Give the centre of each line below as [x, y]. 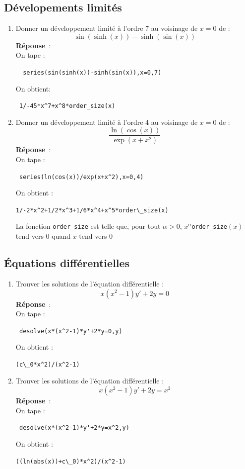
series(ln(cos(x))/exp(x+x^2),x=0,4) [81, 177]
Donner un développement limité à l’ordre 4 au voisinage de [107, 122]
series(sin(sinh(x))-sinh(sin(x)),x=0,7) [92, 72]
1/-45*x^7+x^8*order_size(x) [67, 106]
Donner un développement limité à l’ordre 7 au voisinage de [107, 28]
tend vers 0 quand [43, 236]
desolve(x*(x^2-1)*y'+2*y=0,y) [71, 331]
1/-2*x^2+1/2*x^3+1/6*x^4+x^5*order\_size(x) [92, 210]
